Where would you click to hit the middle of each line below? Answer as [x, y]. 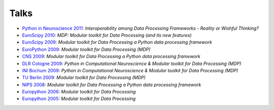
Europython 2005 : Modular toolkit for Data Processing [79, 99]
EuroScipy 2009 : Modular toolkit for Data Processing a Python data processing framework [117, 42]
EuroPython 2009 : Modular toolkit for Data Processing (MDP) [86, 49]
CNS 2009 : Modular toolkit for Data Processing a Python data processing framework [111, 57]
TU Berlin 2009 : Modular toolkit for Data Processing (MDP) [84, 78]
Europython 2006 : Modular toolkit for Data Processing [79, 92]
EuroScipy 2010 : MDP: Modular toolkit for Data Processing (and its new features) [107, 35]
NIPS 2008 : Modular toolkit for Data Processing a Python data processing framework [112, 85]
